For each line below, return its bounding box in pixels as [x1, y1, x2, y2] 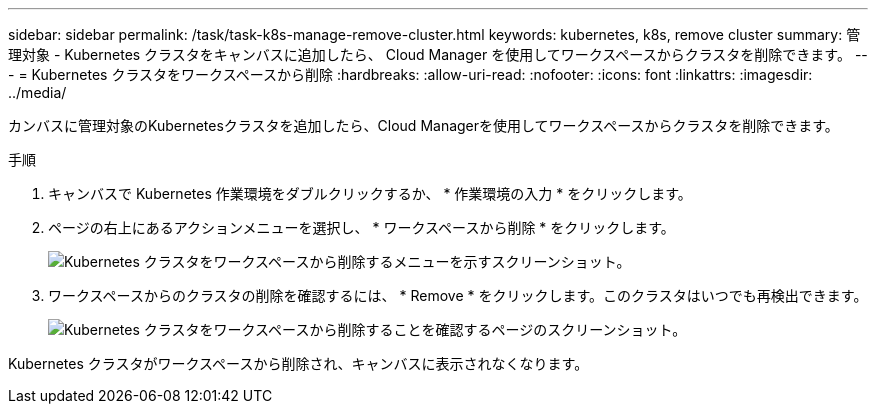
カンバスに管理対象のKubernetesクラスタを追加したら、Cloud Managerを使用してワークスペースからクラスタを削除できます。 [8, 117, 839, 134]
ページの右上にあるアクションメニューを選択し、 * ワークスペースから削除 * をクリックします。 [48, 219, 675, 236]
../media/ [8, 84, 67, 101]
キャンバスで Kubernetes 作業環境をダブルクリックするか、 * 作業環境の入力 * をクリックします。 [48, 185, 692, 202]
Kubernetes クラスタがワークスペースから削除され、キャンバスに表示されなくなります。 [8, 355, 589, 372]
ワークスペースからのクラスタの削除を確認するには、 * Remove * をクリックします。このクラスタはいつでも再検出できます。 [48, 287, 868, 304]
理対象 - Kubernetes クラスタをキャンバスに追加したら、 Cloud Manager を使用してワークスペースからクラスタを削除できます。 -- [8, 46, 868, 63]
